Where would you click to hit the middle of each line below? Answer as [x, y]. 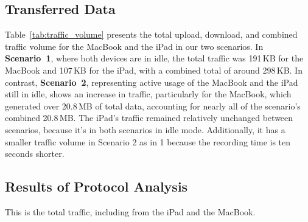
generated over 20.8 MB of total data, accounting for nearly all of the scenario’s [153, 106]
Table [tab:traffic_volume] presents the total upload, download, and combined [151, 34]
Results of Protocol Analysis [96, 186]
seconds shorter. [35, 154]
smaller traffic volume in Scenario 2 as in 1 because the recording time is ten [148, 141]
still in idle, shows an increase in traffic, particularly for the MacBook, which [148, 94]
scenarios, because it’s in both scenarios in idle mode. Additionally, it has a [145, 129]
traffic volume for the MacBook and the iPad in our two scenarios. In [134, 46]
